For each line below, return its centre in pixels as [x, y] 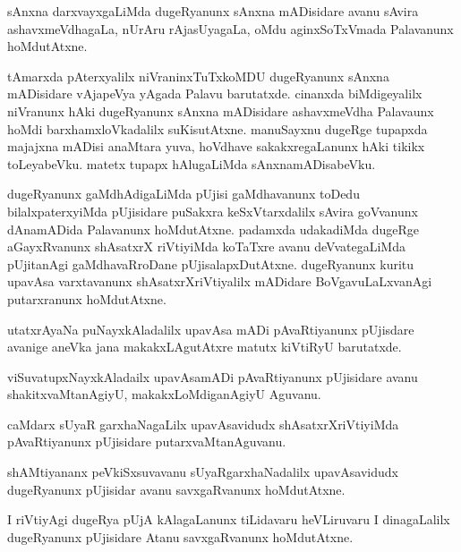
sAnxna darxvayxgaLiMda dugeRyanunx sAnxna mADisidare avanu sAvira [213, 11]
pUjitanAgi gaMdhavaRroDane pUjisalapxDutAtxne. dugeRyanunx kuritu [211, 263]
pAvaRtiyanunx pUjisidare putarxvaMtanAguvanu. [147, 442]
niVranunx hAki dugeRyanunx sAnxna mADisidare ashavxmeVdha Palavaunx [221, 110]
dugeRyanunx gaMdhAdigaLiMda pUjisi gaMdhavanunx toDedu [184, 194]
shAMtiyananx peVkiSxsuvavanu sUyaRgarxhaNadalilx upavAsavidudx [203, 472]
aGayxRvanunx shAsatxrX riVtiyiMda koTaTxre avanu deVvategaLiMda [206, 246]
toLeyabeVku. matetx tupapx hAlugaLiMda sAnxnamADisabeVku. [192, 163]
